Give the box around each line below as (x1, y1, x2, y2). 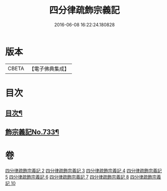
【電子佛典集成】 (29, 65, 69, 72)
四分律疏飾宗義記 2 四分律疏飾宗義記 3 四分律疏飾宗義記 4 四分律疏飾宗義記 (5, 167, 162, 173)
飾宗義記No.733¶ (5, 127, 59, 136)
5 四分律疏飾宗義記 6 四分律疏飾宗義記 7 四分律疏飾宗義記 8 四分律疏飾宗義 (5, 174, 161, 180)
